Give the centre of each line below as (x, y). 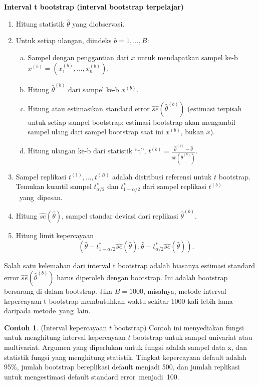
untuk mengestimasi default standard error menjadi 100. (92, 376)
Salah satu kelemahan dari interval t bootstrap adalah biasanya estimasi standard (130, 265)
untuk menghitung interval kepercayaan (65, 337)
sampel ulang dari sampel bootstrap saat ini (95, 132)
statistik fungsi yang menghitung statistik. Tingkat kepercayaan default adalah (125, 357)
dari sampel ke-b (94, 89)
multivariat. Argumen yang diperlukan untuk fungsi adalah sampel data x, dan (125, 347)
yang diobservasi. (98, 23)
